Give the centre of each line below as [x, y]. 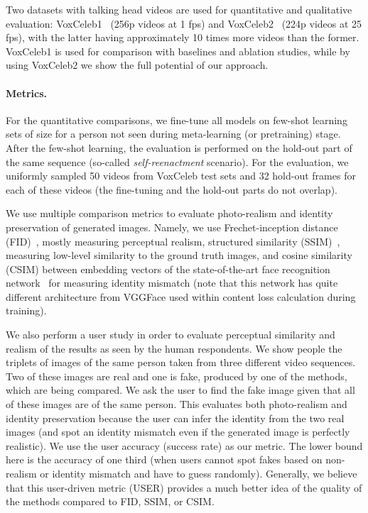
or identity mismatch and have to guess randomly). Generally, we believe [199, 474]
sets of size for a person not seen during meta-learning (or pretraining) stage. [173, 134]
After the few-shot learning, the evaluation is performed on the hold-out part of [179, 147]
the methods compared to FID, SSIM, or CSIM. [110, 501]
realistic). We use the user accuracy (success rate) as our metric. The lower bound [184, 445]
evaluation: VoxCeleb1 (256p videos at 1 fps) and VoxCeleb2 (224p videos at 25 [184, 23]
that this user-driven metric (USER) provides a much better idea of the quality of [184, 487]
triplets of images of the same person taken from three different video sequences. [181, 362]
